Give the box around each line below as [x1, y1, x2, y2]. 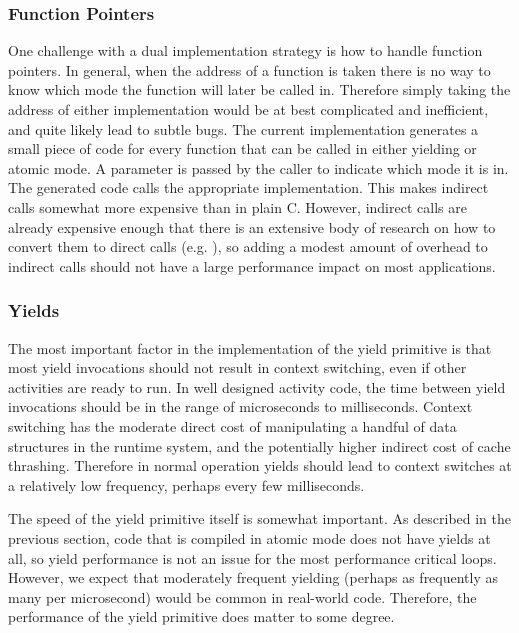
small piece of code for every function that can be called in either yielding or [8, 138, 477, 159]
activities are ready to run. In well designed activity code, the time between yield [8, 376, 506, 397]
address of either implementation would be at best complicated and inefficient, [8, 99, 489, 119]
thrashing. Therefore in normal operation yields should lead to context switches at [8, 455, 512, 476]
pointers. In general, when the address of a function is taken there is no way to [8, 59, 491, 80]
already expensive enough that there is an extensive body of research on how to [8, 216, 496, 237]
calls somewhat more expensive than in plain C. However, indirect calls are [8, 196, 467, 217]
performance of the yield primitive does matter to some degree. [8, 606, 395, 627]
